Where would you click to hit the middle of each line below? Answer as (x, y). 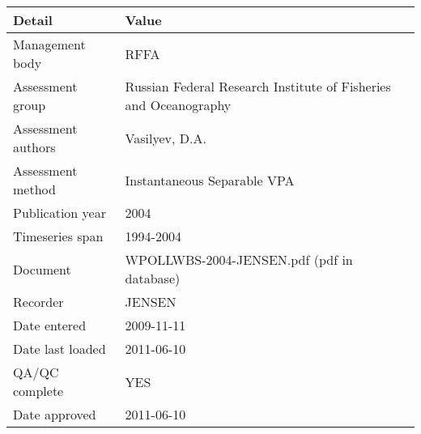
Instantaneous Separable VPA (210, 180)
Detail (33, 20)
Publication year (60, 213)
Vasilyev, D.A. (166, 138)
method (34, 189)
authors (34, 147)
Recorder (38, 302)
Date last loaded (60, 349)
